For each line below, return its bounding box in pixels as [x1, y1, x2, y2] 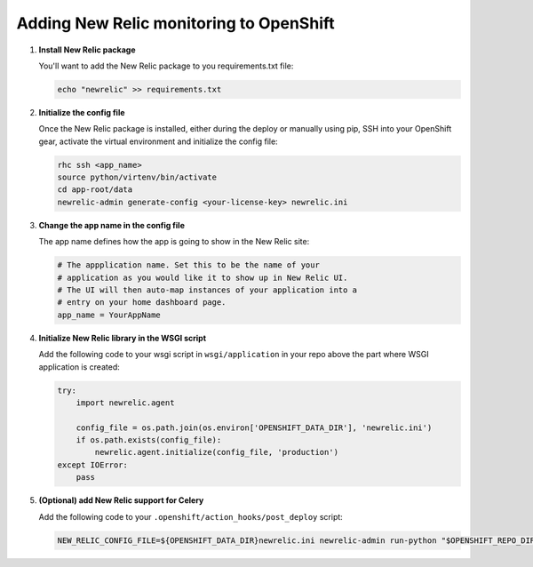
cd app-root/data [57, 185, 133, 195]
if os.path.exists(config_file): [76, 435, 222, 445]
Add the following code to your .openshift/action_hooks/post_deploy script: [38, 511, 344, 522]
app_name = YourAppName [57, 309, 162, 320]
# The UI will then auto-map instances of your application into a [57, 284, 358, 295]
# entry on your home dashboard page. [57, 298, 227, 307]
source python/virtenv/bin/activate [57, 172, 218, 182]
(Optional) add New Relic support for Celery [38, 495, 204, 506]
